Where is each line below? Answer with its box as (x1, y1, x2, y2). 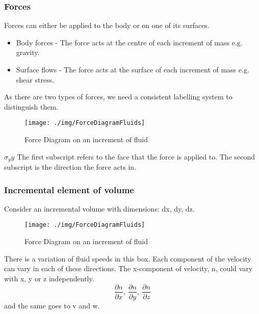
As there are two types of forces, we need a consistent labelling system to (4, 91, 232, 102)
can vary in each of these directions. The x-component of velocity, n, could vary (4, 263, 253, 274)
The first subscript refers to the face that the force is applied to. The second (17, 151, 255, 162)
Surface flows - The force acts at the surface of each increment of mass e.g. (16, 64, 249, 74)
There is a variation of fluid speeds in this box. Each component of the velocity (4, 253, 251, 264)
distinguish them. (4, 101, 58, 112)
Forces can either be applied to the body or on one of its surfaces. (4, 20, 210, 31)
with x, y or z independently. (4, 273, 94, 283)
